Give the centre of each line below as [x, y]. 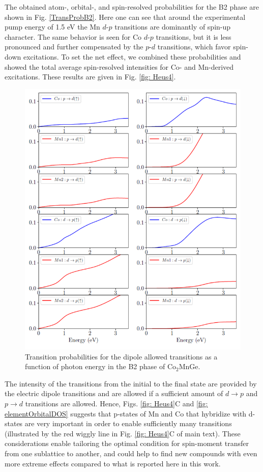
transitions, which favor [194, 47]
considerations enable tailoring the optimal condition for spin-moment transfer [127, 443]
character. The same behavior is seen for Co [73, 36]
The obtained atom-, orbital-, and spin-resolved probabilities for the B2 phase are [132, 7]
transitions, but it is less [194, 36]
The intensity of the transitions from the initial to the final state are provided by [131, 383]
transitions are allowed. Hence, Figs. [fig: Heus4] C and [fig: [116, 403]
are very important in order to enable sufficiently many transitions [128, 423]
